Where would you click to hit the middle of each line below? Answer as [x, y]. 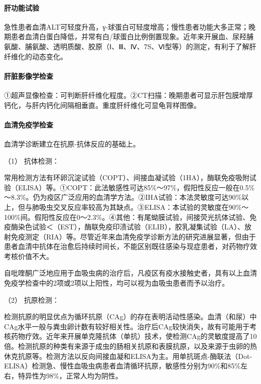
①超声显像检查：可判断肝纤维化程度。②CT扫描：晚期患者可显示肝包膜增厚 [129, 95]
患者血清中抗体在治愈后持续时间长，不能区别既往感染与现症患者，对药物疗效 [130, 246]
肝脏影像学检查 [29, 76]
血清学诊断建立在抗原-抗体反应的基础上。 [72, 143]
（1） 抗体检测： [32, 160]
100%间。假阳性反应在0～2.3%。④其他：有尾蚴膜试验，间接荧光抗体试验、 [127, 217]
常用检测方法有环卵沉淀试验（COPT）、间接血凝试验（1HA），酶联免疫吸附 [127, 177]
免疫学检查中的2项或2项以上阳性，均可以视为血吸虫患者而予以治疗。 [116, 283]
